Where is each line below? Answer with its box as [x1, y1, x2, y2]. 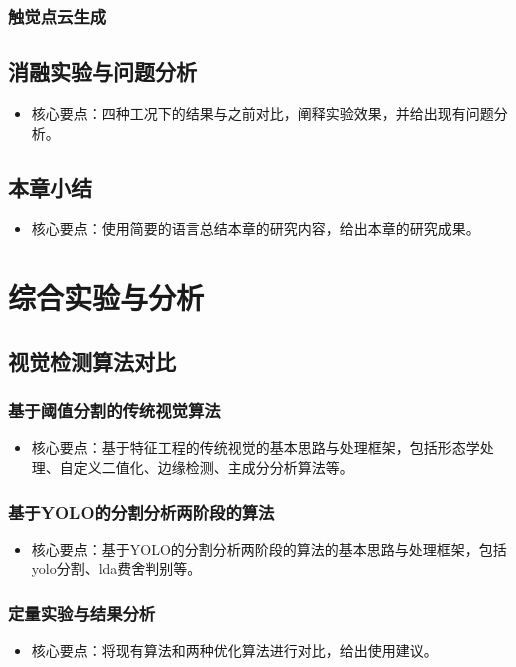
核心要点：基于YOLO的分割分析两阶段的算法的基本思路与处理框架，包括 [31, 538, 507, 559]
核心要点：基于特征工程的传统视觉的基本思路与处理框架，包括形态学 [31, 437, 480, 458]
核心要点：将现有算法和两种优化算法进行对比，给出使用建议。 [31, 640, 438, 661]
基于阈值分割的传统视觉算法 [8, 398, 221, 423]
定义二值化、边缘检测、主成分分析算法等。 [73, 457, 354, 477]
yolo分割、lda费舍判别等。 [31, 558, 202, 579]
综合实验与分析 [8, 277, 205, 318]
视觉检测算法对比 [8, 345, 176, 376]
